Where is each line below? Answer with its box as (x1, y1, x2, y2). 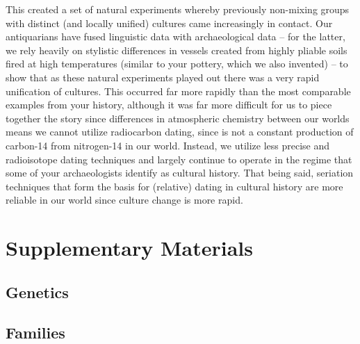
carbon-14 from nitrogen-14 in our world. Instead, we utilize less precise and (6, 138, 330, 152)
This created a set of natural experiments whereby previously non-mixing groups (6, 2, 350, 16)
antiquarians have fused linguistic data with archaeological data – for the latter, (6, 29, 345, 44)
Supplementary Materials (6, 234, 253, 262)
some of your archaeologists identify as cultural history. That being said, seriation (6, 165, 354, 180)
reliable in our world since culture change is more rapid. (6, 193, 243, 207)
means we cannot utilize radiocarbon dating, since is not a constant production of (6, 124, 354, 139)
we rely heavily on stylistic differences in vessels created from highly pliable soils (6, 42, 347, 57)
